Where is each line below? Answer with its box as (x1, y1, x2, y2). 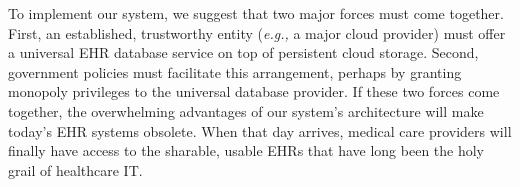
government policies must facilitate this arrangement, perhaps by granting (8, 61, 462, 82)
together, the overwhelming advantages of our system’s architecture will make (8, 100, 484, 121)
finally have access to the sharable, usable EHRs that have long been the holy (8, 140, 485, 161)
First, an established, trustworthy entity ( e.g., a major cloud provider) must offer (8, 22, 506, 43)
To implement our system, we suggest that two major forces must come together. (8, 3, 504, 23)
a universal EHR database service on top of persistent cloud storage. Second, (8, 42, 479, 63)
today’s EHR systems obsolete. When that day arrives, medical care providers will (8, 120, 512, 141)
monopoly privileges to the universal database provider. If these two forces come (8, 81, 500, 102)
